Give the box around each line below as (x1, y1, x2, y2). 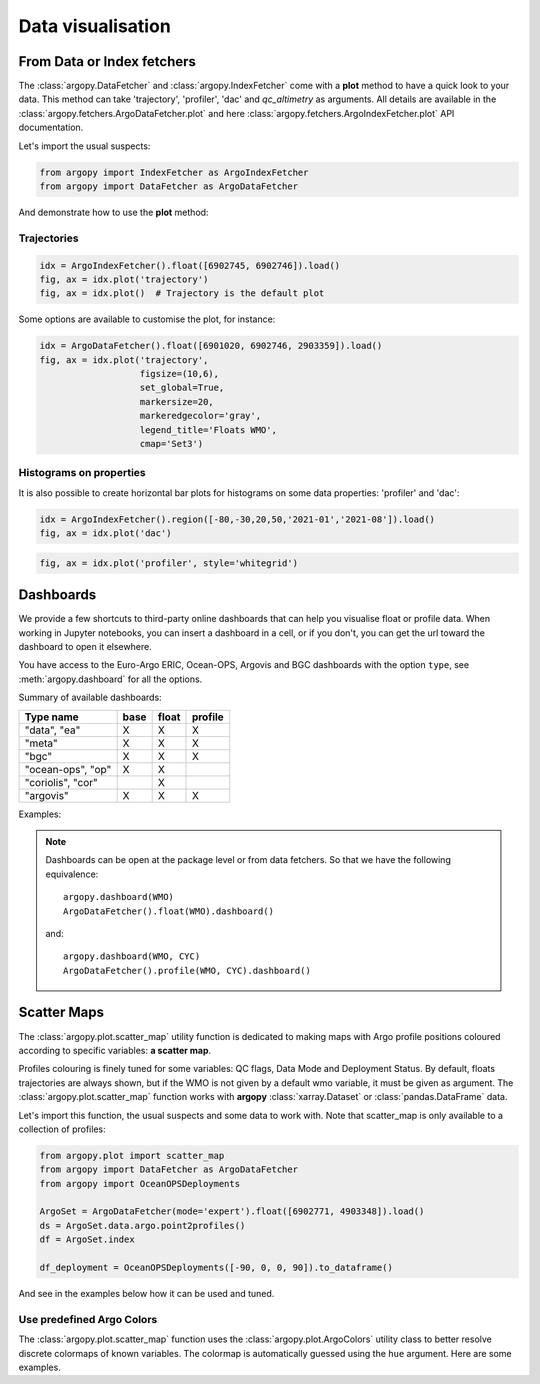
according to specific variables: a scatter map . (18, 1044, 212, 1056)
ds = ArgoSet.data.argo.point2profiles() (39, 1220, 246, 1231)
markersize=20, (139, 396, 214, 407)
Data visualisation (18, 15, 172, 37)
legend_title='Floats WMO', (139, 424, 277, 435)
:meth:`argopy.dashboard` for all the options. (18, 673, 203, 685)
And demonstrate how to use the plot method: (18, 206, 209, 218)
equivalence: (45, 868, 99, 880)
